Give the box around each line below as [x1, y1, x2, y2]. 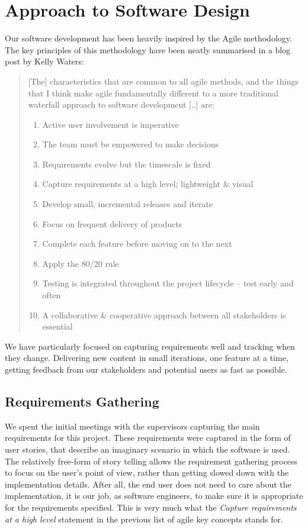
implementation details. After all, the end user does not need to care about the [5, 478, 291, 490]
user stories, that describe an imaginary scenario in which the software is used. [5, 443, 290, 455]
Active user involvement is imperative [42, 118, 179, 130]
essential [42, 320, 73, 333]
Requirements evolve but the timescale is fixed [42, 157, 211, 170]
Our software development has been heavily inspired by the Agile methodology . [5, 32, 292, 44]
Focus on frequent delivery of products [42, 217, 182, 230]
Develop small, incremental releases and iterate [42, 198, 213, 210]
